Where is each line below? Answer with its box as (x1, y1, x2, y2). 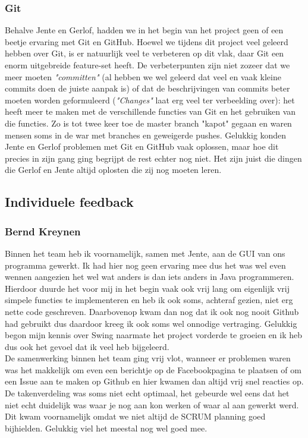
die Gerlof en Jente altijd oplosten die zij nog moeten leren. (5, 163, 222, 176)
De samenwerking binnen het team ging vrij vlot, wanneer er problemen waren (5, 352, 291, 364)
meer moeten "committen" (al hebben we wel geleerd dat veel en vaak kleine (5, 70, 281, 83)
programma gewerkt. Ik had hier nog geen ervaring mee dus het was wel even (5, 259, 286, 271)
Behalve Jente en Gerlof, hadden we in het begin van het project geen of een (5, 24, 284, 36)
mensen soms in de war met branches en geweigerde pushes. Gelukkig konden (5, 128, 287, 141)
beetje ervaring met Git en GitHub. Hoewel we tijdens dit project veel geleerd (5, 35, 288, 48)
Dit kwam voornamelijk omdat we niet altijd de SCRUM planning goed (5, 410, 266, 423)
